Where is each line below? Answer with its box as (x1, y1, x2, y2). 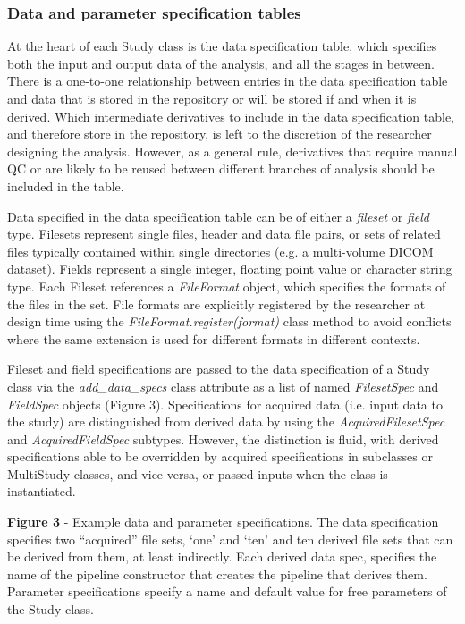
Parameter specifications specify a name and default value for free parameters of (7, 582, 447, 601)
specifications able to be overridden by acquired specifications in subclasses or (7, 447, 433, 466)
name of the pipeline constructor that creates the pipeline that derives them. (7, 564, 427, 583)
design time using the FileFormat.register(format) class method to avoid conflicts (7, 312, 452, 331)
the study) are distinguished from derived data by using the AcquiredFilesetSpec (7, 412, 445, 431)
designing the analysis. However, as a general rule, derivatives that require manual (7, 141, 458, 160)
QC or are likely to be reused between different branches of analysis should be (7, 159, 435, 178)
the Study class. (7, 600, 94, 619)
